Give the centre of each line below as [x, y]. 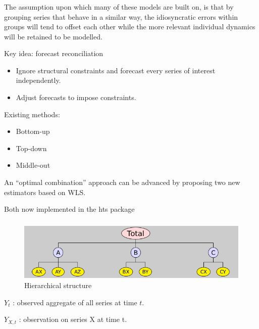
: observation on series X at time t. [73, 319]
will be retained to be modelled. [53, 36]
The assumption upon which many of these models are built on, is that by [119, 6]
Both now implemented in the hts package [69, 209]
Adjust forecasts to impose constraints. [76, 97]
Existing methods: [32, 114]
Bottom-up [33, 131]
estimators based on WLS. [45, 192]
